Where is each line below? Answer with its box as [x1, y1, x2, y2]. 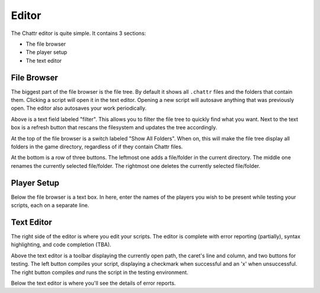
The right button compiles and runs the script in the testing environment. [11, 269, 189, 276]
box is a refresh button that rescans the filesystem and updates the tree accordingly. [11, 124, 217, 131]
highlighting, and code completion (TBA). [11, 241, 112, 249]
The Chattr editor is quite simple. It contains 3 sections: [11, 30, 146, 37]
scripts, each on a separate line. [11, 202, 89, 209]
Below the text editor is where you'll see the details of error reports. [11, 279, 176, 286]
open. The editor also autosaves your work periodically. [11, 104, 147, 112]
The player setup [25, 49, 68, 56]
